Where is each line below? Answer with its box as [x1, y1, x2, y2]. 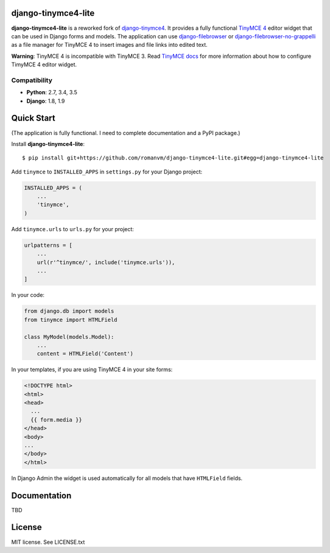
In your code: [11, 291, 45, 299]
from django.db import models [24, 308, 114, 315]
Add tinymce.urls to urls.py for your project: [11, 225, 134, 232]
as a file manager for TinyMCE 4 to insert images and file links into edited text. [11, 41, 208, 49]
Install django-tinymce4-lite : [11, 140, 85, 147]
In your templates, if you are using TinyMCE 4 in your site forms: [11, 366, 173, 374]
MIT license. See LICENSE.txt [11, 538, 85, 546]
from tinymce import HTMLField [24, 316, 118, 323]
